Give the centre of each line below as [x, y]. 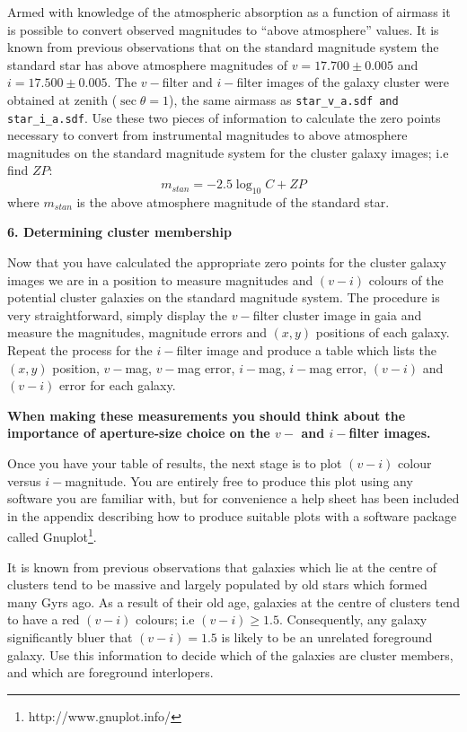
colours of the [406, 279]
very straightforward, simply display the [118, 314]
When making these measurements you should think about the [207, 415]
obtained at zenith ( [62, 99]
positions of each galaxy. [383, 332]
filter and [187, 82]
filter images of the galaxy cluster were [343, 82]
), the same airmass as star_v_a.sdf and [284, 99]
